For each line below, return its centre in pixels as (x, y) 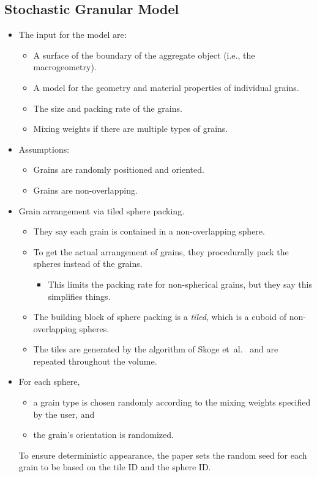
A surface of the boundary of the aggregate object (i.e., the (144, 55)
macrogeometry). (65, 67)
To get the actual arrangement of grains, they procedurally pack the (161, 251)
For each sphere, (49, 381)
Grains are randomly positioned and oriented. (119, 169)
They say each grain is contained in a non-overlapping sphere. (149, 231)
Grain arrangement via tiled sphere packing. (102, 210)
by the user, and (64, 414)
